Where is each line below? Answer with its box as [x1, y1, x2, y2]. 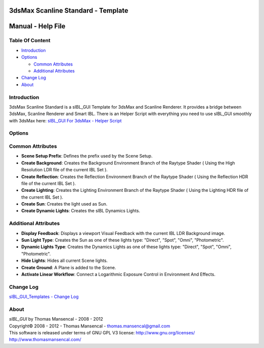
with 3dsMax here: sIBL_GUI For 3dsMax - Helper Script [9, 117, 122, 123]
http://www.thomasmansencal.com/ [9, 337, 82, 343]
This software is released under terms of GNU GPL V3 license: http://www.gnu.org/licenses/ [9, 330, 195, 336]
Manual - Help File [9, 22, 66, 30]
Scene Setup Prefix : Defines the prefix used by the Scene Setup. [21, 153, 153, 159]
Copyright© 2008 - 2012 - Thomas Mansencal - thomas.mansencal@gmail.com [9, 323, 171, 329]
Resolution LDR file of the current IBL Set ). [21, 167, 108, 173]
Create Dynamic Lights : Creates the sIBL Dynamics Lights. [21, 208, 140, 214]
